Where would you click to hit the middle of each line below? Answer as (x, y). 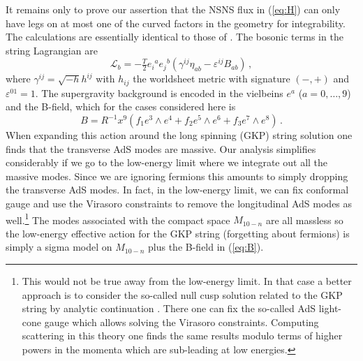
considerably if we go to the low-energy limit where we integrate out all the (167, 162)
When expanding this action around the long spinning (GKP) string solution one (179, 135)
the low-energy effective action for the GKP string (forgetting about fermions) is (178, 233)
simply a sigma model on (59, 247)
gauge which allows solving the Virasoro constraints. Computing (181, 322)
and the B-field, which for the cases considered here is (121, 106)
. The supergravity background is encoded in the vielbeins (159, 93)
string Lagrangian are (52, 50)
